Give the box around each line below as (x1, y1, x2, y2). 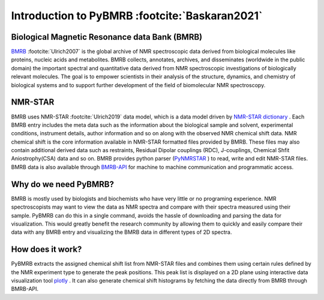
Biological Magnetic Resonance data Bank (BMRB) (11, 32, 203, 42)
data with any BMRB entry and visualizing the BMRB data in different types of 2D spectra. (11, 228, 232, 236)
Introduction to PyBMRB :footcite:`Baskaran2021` (11, 9, 263, 22)
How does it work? (11, 244, 82, 255)
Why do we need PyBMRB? (11, 179, 114, 189)
